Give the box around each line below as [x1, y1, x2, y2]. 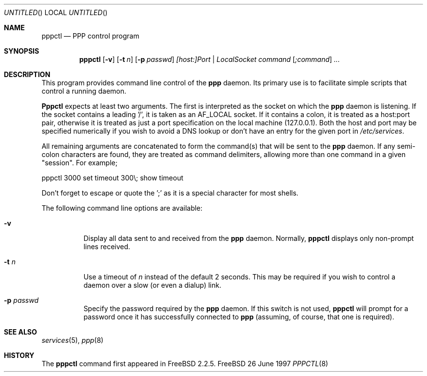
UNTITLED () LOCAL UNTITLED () [4, 8, 108, 17]
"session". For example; [41, 158, 117, 167]
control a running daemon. [41, 87, 127, 95]
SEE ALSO [4, 328, 37, 336]
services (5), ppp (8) [41, 336, 104, 344]
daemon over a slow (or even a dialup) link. [83, 281, 221, 289]
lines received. [83, 242, 131, 251]
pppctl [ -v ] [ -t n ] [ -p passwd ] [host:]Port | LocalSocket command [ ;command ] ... [79, 55, 340, 63]
